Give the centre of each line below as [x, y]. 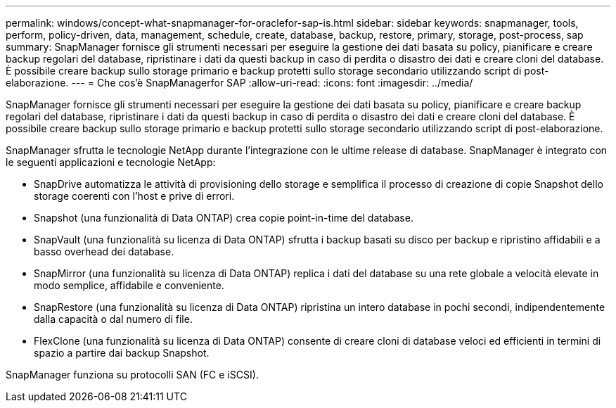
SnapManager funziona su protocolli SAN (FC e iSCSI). [132, 375]
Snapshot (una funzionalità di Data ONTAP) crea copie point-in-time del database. [224, 218]
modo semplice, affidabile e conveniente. [129, 285]
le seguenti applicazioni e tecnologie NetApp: [111, 162]
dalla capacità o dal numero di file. [113, 319]
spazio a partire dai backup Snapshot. [122, 353]
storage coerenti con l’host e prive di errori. [134, 196]
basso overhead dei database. [104, 251]
